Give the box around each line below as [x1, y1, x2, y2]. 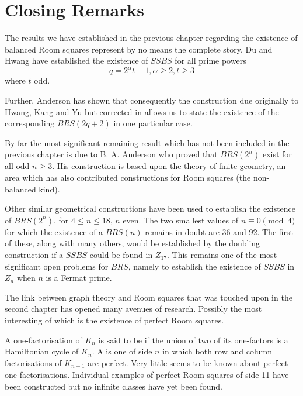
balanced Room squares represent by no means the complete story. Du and [5, 43, 273, 55]
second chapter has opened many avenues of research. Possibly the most [5, 302, 262, 315]
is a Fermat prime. [46, 271, 112, 284]
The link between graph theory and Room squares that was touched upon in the [5, 291, 292, 303]
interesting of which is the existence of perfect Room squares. [5, 314, 224, 326]
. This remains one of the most [167, 248, 277, 260]
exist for [262, 148, 292, 160]
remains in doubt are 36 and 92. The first [145, 225, 294, 237]
